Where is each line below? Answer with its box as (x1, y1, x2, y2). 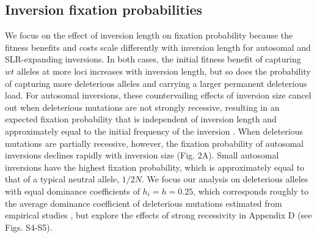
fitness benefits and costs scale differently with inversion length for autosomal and (5, 40, 311, 53)
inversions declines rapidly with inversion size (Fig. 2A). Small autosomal (5, 149, 279, 162)
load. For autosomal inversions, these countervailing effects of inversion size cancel (5, 89, 312, 102)
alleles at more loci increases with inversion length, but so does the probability (16, 64, 311, 77)
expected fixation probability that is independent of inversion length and (5, 113, 277, 125)
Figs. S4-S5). (5, 220, 53, 233)
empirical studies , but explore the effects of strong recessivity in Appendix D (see (5, 209, 312, 221)
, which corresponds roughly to (193, 184, 309, 197)
